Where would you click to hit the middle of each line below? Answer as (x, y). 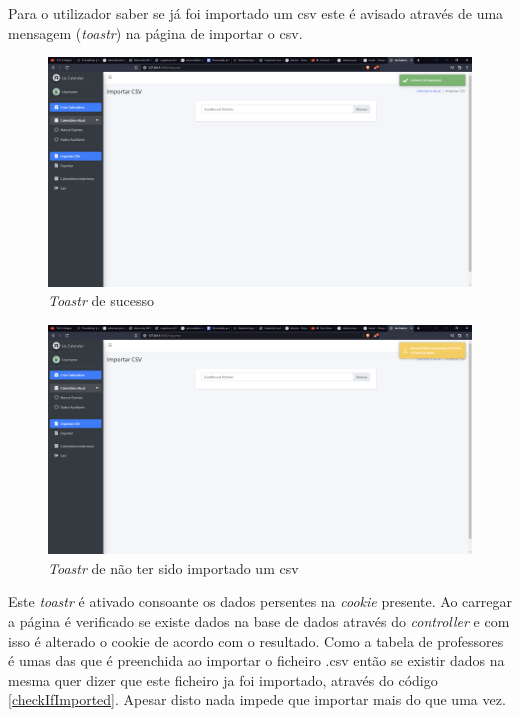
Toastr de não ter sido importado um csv (173, 567)
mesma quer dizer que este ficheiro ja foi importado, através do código (223, 679)
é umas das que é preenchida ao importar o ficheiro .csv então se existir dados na (256, 660)
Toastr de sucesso (101, 300)
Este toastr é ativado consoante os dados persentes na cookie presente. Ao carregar (260, 601)
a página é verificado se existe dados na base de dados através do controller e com (259, 620)
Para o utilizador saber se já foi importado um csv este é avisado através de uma (256, 13)
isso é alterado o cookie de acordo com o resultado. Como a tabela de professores (256, 640)
